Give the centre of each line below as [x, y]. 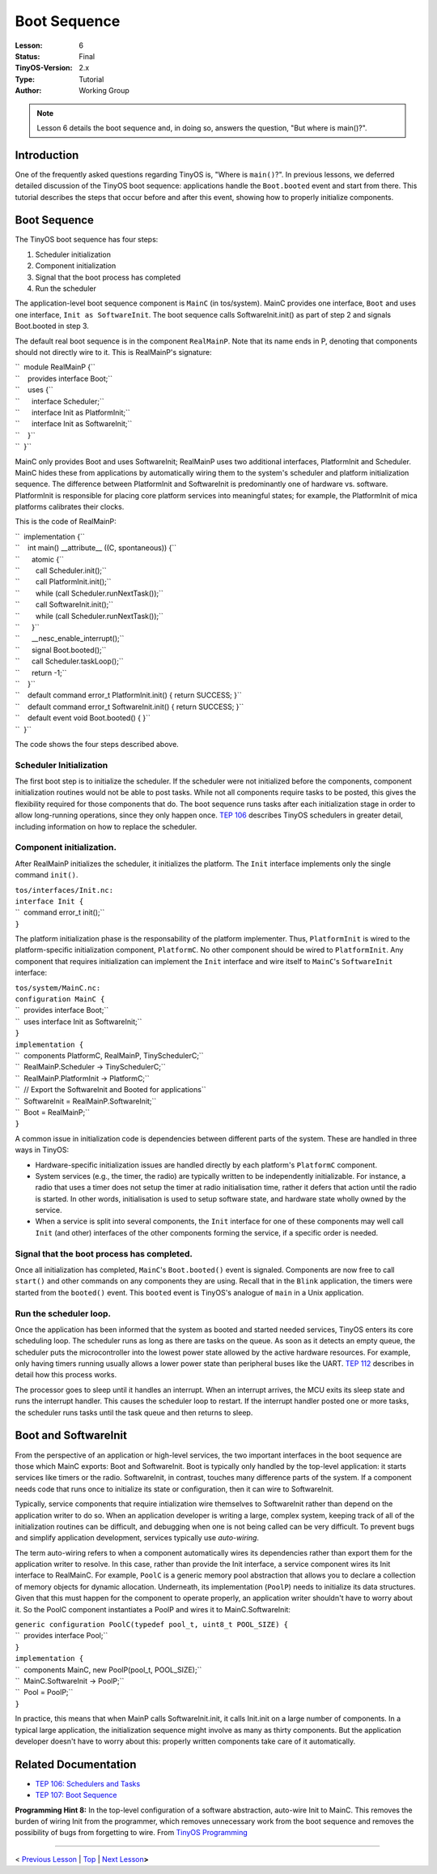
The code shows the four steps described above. [97, 744]
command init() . [47, 875]
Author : [28, 91]
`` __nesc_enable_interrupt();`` [70, 638]
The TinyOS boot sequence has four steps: [87, 240]
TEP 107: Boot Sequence [76, 1795]
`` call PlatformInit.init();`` [63, 582]
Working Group [104, 91]
